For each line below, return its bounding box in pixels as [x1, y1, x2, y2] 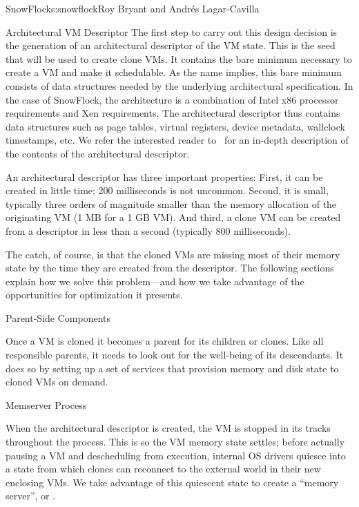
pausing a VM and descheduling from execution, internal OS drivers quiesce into [6, 448, 346, 462]
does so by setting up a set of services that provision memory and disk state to [6, 361, 339, 375]
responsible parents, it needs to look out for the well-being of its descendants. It [6, 347, 344, 362]
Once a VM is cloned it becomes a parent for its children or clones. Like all [6, 334, 324, 348]
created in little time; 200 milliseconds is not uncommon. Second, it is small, [6, 183, 329, 198]
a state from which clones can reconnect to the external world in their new [6, 461, 321, 476]
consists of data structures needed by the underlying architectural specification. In [6, 78, 353, 93]
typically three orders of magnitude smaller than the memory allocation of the [6, 196, 337, 211]
